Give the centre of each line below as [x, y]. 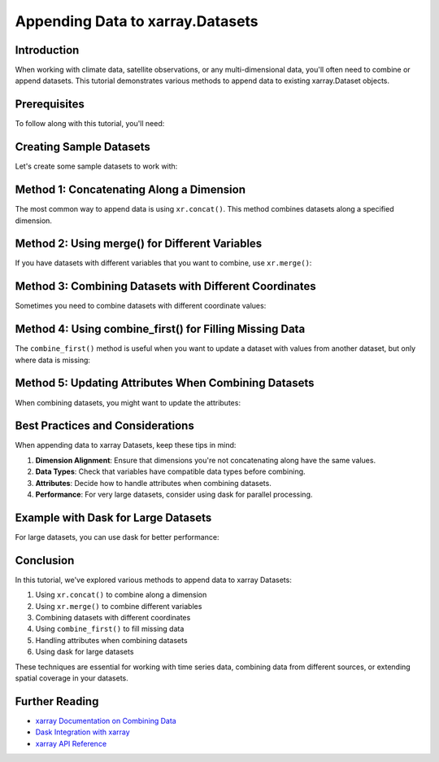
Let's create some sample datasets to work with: [96, 166]
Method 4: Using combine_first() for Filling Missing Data [160, 329]
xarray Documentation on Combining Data [106, 720]
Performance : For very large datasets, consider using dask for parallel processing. [174, 495]
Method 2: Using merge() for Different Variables [139, 244]
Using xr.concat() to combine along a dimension [121, 595]
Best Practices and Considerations [104, 426]
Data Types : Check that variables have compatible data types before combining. [170, 471]
